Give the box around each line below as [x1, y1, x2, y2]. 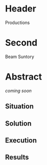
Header [5, 3, 36, 14]
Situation [5, 102, 34, 110]
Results [5, 153, 29, 161]
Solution [5, 119, 32, 127]
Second [5, 37, 38, 48]
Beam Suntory [5, 53, 35, 59]
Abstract [5, 71, 42, 82]
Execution [5, 136, 37, 144]
